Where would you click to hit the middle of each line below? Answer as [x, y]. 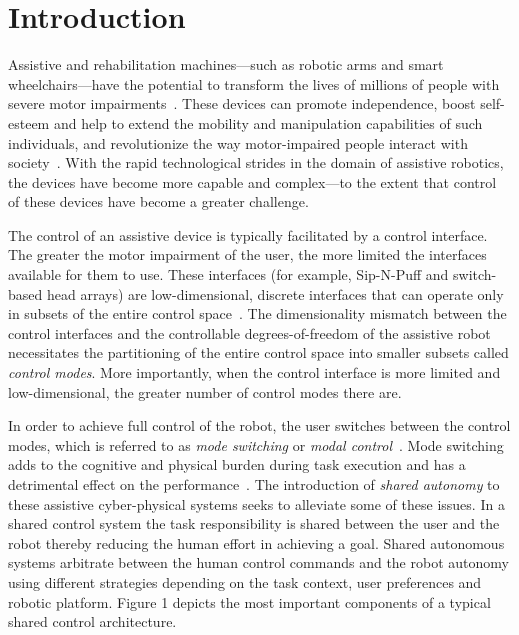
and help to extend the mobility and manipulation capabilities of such [268, 122]
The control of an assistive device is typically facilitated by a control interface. [248, 234]
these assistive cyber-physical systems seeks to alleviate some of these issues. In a [256, 503]
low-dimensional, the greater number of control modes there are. [205, 391]
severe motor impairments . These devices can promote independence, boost [242, 103]
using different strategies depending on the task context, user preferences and [245, 581]
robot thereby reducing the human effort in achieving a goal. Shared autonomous [256, 542]
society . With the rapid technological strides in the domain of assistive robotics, [256, 162]
